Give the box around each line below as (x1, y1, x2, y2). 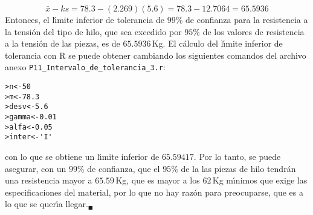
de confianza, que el (87, 162, 160, 174)
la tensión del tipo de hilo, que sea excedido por (5, 25, 182, 38)
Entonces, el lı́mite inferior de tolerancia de (5, 13, 165, 25)
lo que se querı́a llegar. (5, 197, 88, 210)
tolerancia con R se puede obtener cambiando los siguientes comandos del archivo (5, 48, 306, 61)
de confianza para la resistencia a (186, 13, 308, 25)
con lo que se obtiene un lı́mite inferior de (5, 150, 160, 162)
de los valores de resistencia (202, 25, 305, 38)
